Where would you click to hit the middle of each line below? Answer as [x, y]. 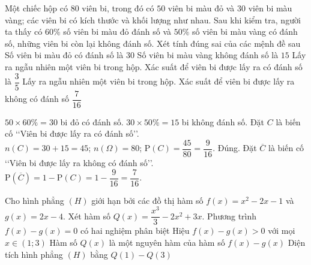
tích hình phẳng [34, 254]
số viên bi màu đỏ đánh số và [117, 31]
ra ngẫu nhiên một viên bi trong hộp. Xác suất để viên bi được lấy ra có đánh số [154, 66]
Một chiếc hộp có [36, 8]
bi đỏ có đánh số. [92, 121]
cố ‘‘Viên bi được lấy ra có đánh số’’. [72, 133]
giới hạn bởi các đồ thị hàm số [147, 200]
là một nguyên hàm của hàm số [167, 242]
